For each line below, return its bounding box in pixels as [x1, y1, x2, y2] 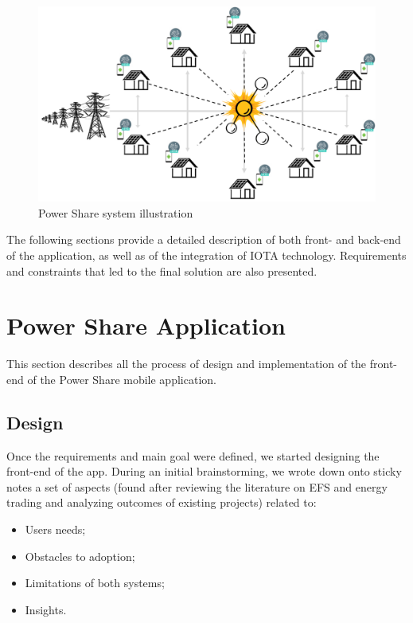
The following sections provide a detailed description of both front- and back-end [6, 231, 401, 248]
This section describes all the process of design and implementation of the [6, 355, 367, 372]
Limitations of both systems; [25, 574, 165, 591]
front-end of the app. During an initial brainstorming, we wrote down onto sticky [6, 463, 402, 480]
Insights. [25, 601, 67, 617]
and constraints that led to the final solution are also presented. [6, 262, 318, 279]
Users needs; [25, 520, 86, 537]
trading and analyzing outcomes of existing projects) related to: [6, 494, 317, 511]
